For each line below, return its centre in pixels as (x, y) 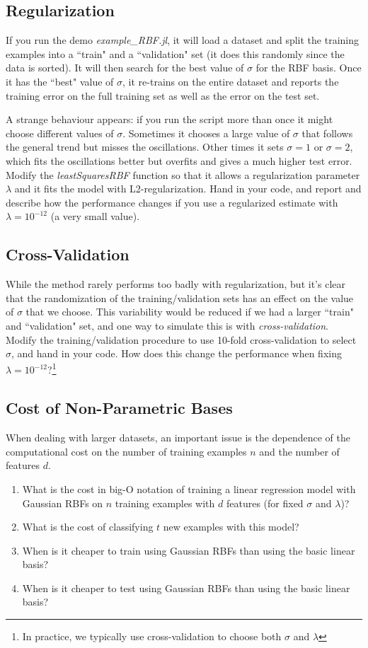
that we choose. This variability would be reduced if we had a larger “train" (190, 312)
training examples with (165, 503)
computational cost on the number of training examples (126, 451)
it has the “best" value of (60, 81)
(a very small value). (95, 216)
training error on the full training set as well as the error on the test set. (163, 95)
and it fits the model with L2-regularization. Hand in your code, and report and (188, 189)
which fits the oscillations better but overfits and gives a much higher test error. (179, 160)
